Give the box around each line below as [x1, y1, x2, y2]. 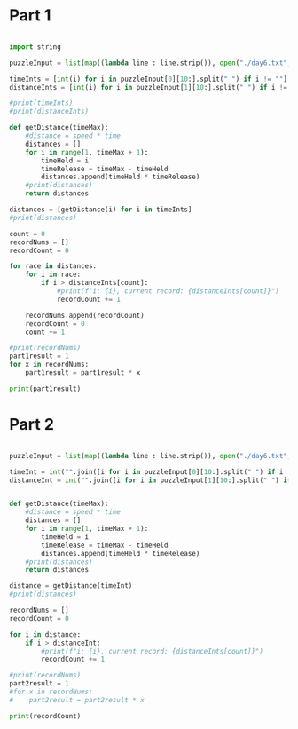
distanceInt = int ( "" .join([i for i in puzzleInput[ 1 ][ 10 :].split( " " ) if [9, 476, 292, 485]
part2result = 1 [9, 679, 69, 688]
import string [9, 42, 62, 52]
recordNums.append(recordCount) [25, 311, 145, 320]
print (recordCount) [9, 711, 82, 720]
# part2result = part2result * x [9, 695, 145, 704]
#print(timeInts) [9, 99, 74, 107]
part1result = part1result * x [25, 368, 141, 377]
